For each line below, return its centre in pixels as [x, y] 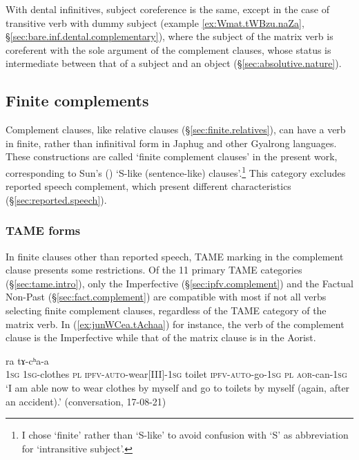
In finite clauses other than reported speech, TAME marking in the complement [175, 256]
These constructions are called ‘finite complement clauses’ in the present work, [172, 156]
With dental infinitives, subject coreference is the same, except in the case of [168, 9]
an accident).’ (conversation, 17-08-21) [86, 401]
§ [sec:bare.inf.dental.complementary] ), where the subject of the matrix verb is [169, 36]
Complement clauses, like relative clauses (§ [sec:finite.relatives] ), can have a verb [176, 130]
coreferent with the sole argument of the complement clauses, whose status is [168, 49]
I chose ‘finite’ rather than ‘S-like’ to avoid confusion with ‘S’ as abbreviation [185, 435]
